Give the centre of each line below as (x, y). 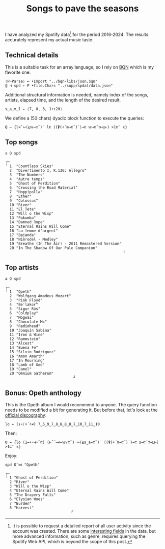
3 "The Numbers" (27, 175)
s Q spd (13, 153)
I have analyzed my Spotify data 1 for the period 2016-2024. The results (77, 34)
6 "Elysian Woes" (27, 499)
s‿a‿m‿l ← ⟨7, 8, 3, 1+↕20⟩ (34, 109)
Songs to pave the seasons (82, 9)
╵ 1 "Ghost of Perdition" (31, 478)
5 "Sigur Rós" (25, 309)
